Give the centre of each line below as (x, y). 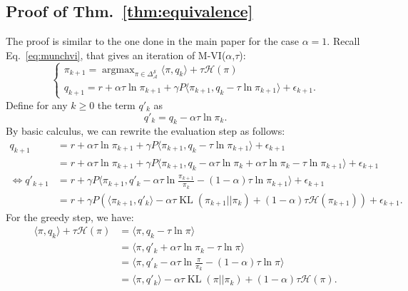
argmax (118, 70)
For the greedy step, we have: (70, 216)
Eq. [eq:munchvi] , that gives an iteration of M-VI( (116, 55)
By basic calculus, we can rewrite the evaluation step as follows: (146, 131)
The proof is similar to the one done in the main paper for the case (153, 41)
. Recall (343, 41)
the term (116, 104)
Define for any (37, 104)
